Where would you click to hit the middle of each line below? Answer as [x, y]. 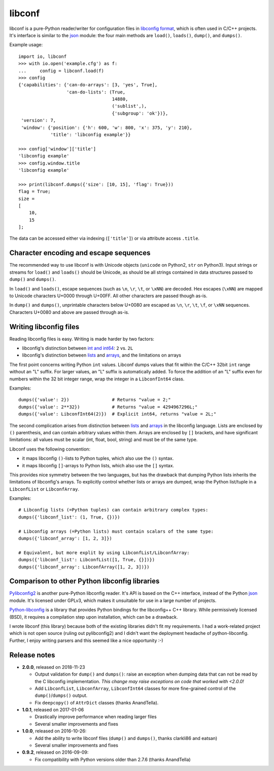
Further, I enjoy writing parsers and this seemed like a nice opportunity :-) [86, 640]
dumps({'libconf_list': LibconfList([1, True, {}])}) [87, 560]
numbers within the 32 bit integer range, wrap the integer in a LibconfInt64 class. [97, 379]
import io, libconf [43, 56]
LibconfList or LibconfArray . [44, 489]
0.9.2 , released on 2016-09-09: [55, 752]
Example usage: [26, 45]
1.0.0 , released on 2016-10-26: [54, 731]
